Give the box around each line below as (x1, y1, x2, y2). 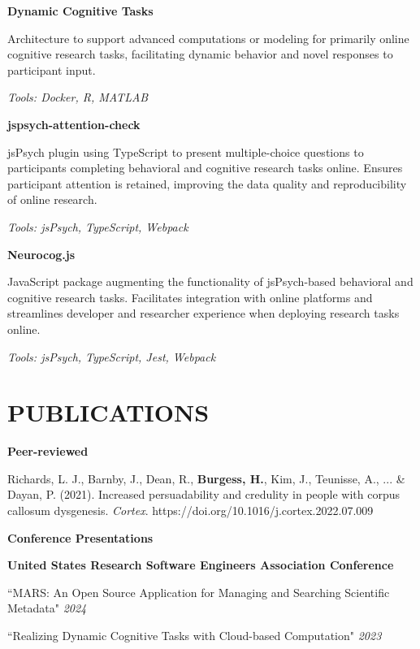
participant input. (7, 61, 96, 78)
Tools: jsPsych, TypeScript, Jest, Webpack (7, 348, 216, 365)
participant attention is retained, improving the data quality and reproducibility (7, 175, 407, 192)
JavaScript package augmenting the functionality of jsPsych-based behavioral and (7, 273, 414, 290)
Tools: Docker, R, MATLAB (7, 89, 149, 106)
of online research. (7, 191, 97, 208)
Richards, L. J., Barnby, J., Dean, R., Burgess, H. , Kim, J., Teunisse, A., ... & (7, 469, 405, 487)
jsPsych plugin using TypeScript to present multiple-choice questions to (7, 143, 364, 160)
